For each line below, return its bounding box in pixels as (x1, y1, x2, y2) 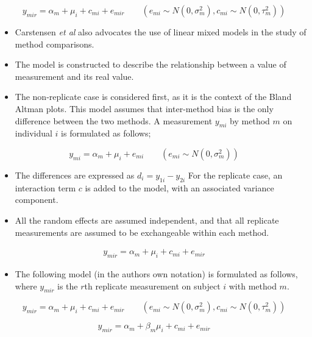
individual (15, 127, 52, 140)
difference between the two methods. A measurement (15, 114, 213, 127)
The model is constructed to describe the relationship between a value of (15, 58, 286, 71)
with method (229, 279, 277, 292)
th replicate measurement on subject (84, 279, 221, 292)
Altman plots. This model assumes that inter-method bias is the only (15, 102, 274, 115)
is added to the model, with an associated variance (85, 181, 274, 194)
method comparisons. (15, 37, 94, 50)
